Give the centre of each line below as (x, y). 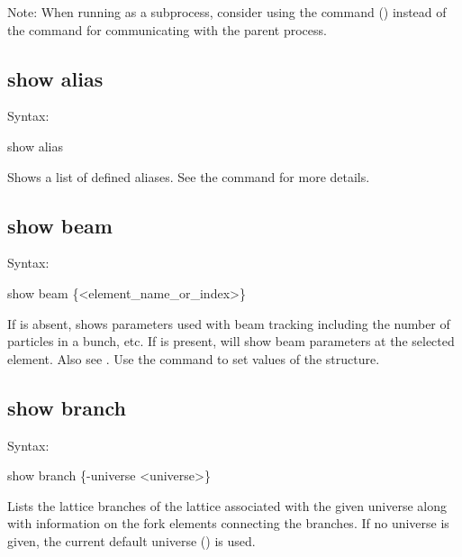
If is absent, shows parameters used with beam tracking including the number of (229, 323)
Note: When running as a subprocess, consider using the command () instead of (227, 12)
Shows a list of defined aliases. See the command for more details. (189, 176)
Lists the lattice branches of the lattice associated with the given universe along (227, 505)
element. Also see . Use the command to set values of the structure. (194, 358)
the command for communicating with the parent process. (167, 29)
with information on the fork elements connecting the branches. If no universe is (228, 523)
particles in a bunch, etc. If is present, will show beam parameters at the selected (231, 341)
